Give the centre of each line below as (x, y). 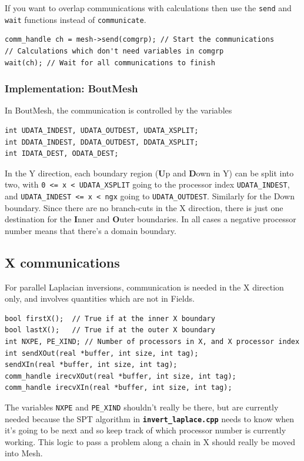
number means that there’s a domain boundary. (91, 230)
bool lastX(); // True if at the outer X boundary (110, 330)
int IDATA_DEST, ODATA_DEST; (62, 154)
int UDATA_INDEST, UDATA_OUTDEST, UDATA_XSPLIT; (102, 130)
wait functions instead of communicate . (76, 19)
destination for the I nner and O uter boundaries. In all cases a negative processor (151, 219)
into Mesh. (24, 453)
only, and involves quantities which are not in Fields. (100, 298)
